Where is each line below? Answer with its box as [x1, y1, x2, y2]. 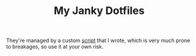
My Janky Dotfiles [54, 4, 145, 17]
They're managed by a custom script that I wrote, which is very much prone [6, 37, 191, 44]
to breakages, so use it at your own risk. [6, 43, 104, 50]
